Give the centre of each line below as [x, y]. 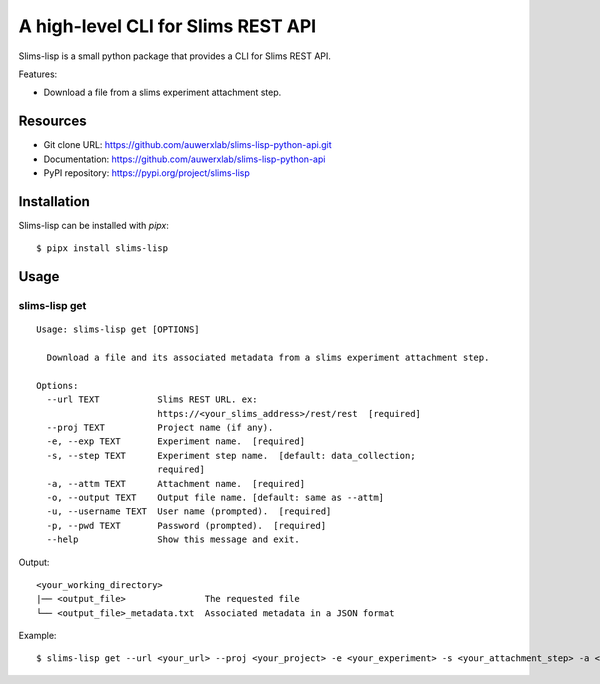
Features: [38, 74]
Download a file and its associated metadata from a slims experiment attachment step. [268, 358]
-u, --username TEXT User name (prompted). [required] [189, 511]
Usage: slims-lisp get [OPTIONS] [118, 329]
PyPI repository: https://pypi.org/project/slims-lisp [146, 173]
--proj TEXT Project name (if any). [160, 428]
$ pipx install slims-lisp [102, 248]
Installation [54, 201]
